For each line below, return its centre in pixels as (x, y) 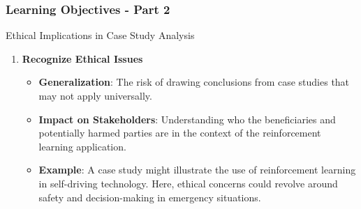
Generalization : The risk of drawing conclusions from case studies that (194, 82)
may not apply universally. (95, 95)
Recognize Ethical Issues (82, 58)
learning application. (82, 146)
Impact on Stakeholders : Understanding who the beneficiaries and (187, 119)
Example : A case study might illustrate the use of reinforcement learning (197, 170)
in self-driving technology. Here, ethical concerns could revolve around (188, 183)
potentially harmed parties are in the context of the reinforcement (180, 133)
